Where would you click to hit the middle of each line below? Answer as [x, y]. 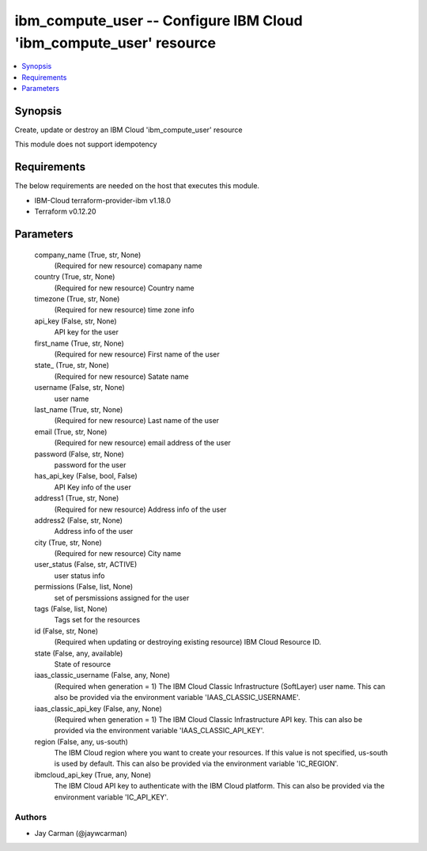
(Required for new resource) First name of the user [137, 354]
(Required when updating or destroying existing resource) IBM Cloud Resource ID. [188, 642]
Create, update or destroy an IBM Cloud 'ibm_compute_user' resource [128, 130]
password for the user [90, 465]
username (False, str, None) [80, 388]
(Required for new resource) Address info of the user [140, 509]
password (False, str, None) [79, 454]
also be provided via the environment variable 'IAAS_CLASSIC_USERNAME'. [177, 698]
